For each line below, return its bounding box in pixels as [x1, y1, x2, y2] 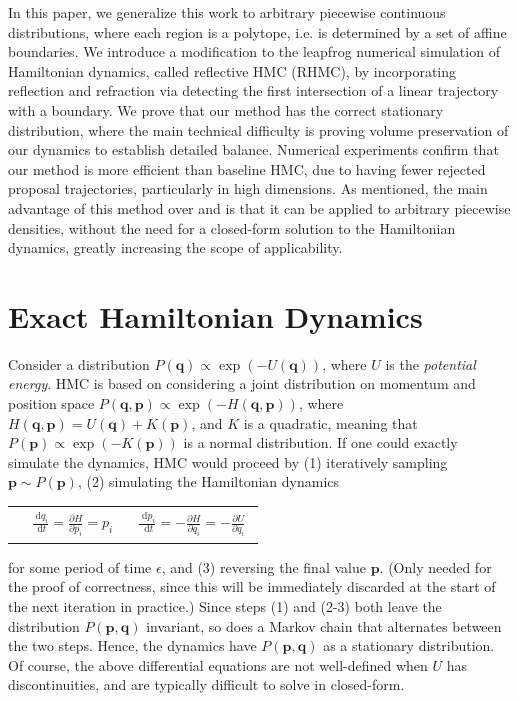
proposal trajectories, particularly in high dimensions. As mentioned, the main [8, 178, 488, 199]
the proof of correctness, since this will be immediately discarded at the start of [8, 576, 496, 597]
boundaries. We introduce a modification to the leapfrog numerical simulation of [8, 41, 500, 62]
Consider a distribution [8, 353, 150, 374]
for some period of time [8, 556, 152, 577]
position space [8, 393, 95, 414]
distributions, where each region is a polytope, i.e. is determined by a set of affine [8, 21, 507, 42]
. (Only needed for [379, 556, 492, 577]
